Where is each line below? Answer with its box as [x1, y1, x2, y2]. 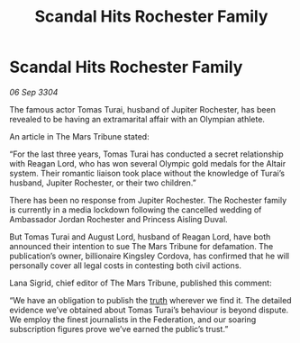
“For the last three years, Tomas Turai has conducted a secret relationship [9, 149, 284, 159]
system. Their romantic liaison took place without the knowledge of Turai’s [9, 167, 286, 178]
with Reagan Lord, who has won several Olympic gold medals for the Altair [9, 158, 286, 168]
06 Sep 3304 [9, 86, 59, 97]
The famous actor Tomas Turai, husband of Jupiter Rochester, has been [9, 104, 277, 114]
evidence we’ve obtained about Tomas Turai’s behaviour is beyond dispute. [9, 304, 289, 315]
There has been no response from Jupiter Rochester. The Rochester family [9, 194, 287, 205]
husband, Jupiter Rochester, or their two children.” [9, 177, 196, 188]
